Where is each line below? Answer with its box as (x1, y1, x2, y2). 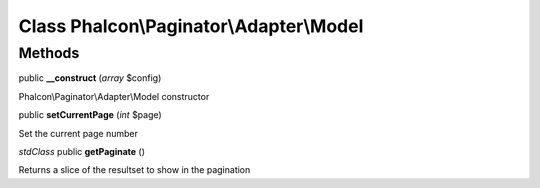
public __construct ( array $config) (18, 72, 162, 84)
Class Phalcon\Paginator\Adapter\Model (18, 15, 364, 37)
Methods (18, 44, 80, 62)
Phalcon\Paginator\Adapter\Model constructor (18, 90, 210, 102)
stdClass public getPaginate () (18, 145, 145, 157)
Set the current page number (18, 127, 139, 139)
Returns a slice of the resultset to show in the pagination (18, 164, 251, 176)
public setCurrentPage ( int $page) (18, 109, 162, 121)
